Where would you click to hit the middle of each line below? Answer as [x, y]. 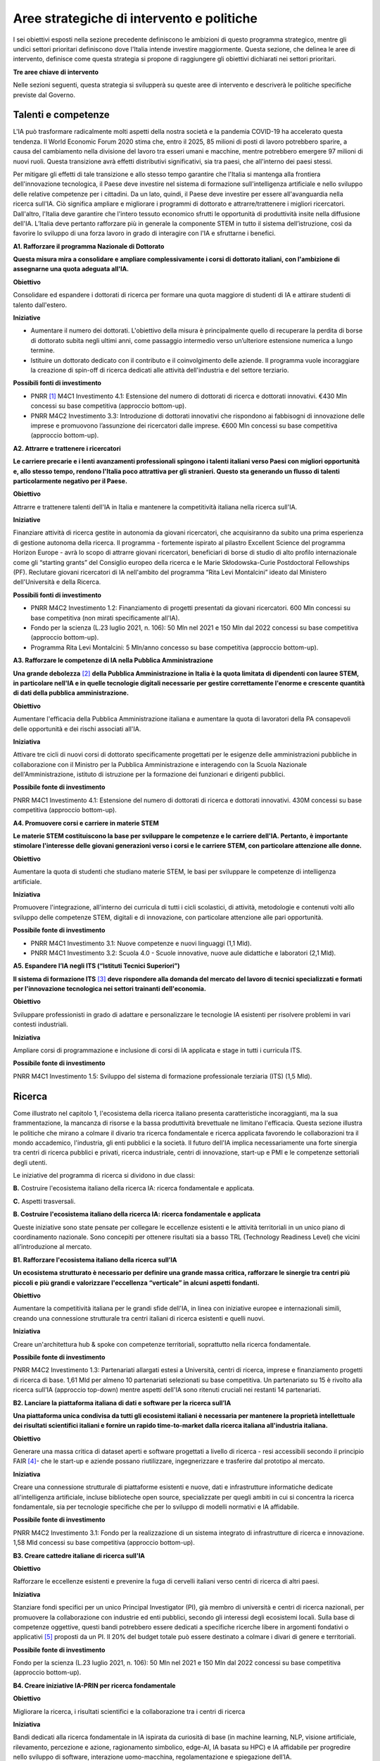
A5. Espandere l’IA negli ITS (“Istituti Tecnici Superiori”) [96, 966]
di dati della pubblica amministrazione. [71, 693]
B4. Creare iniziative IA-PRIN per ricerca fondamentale [94, 1685]
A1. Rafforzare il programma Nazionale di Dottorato [89, 246]
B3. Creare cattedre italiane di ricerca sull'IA [79, 1555]
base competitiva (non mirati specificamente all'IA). [105, 618]
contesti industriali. [40, 1024]
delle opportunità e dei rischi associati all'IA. [77, 728]
